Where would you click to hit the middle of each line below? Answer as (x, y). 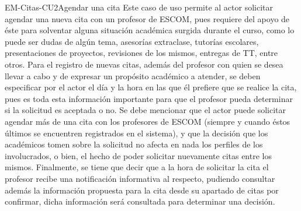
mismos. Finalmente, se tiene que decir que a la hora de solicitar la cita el (137, 167)
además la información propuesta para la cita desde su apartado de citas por (142, 190)
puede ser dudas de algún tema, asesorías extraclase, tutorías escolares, (132, 41)
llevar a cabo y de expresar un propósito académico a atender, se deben (133, 75)
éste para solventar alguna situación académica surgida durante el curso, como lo (150, 30)
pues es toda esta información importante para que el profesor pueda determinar (149, 98)
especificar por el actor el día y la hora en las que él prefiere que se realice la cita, (151, 87)
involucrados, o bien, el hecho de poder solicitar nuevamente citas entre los (138, 155)
